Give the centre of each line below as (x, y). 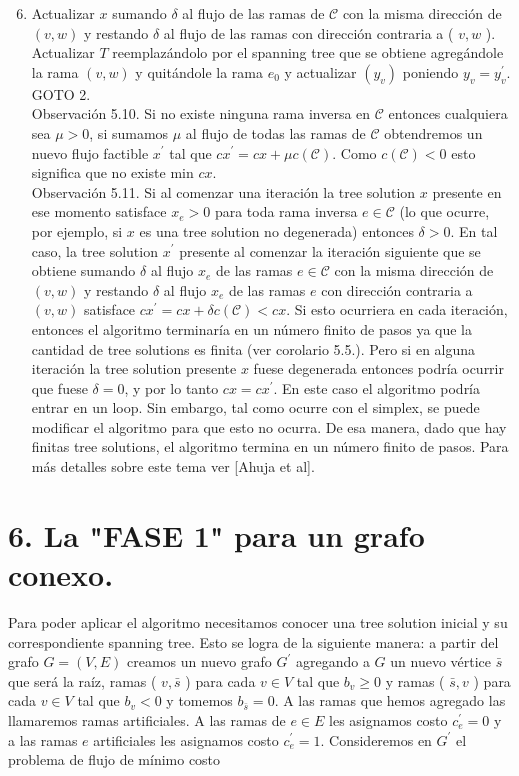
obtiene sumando (83, 270)
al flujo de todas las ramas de (275, 132)
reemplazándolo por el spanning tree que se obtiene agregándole (308, 52)
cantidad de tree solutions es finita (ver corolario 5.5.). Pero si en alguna (253, 348)
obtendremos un (433, 132)
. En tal (474, 230)
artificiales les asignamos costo (186, 739)
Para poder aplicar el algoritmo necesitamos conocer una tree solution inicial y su (258, 621)
